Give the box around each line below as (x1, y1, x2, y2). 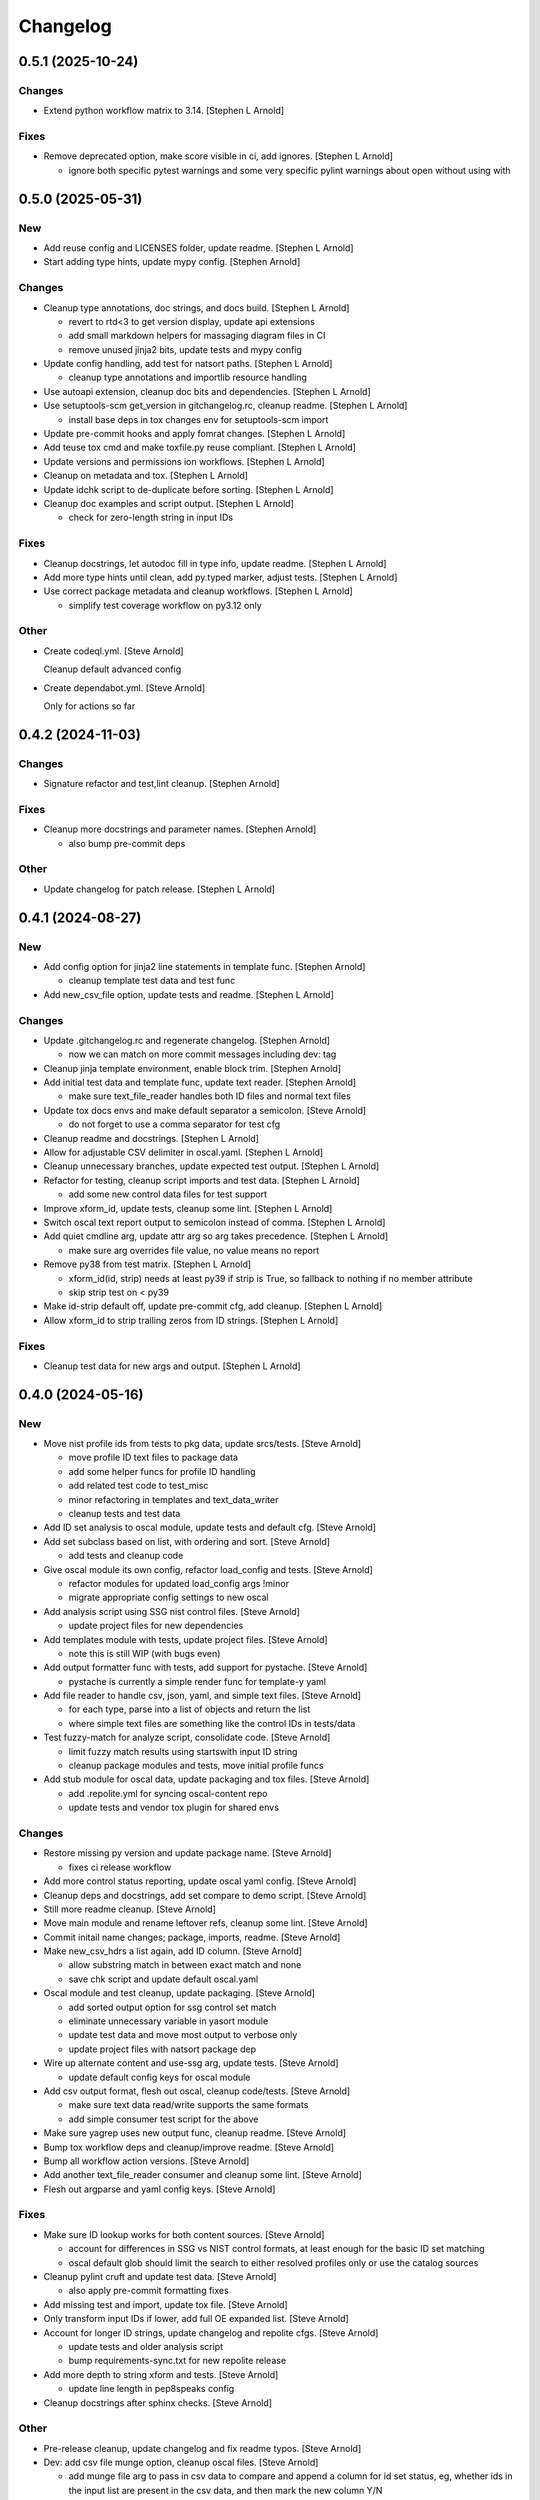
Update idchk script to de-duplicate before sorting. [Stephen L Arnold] (43, 483, 334, 495)
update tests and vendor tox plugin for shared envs (68, 1801, 280, 1814)
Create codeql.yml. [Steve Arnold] (43, 645, 184, 657)
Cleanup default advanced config (43, 663, 182, 675)
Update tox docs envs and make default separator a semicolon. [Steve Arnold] (43, 1104, 367, 1116)
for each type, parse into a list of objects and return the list (68, 1703, 311, 1715)
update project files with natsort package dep (68, 2043, 257, 2055)
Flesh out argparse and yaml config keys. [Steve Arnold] (43, 2183, 276, 2195)
